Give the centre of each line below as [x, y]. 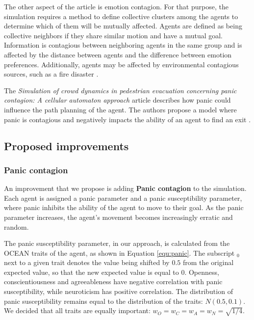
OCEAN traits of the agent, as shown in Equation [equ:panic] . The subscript [119, 253]
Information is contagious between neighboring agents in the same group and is [123, 45]
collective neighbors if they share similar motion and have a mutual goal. [114, 35]
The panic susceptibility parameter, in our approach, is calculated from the [117, 243]
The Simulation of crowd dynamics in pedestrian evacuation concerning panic [120, 90]
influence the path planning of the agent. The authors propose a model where [120, 109]
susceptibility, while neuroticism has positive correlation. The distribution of [118, 291]
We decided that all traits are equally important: [77, 310]
